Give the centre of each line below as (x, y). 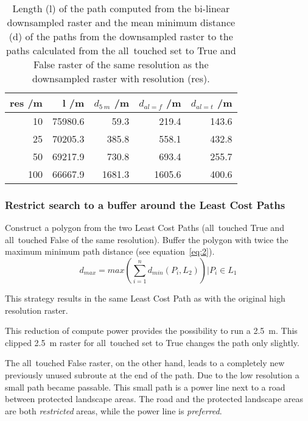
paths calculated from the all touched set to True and (121, 50)
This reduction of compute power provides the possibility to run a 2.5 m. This (151, 331)
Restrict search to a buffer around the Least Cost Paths (145, 204)
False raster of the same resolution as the (121, 64)
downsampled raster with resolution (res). (121, 78)
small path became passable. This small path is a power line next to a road (145, 387)
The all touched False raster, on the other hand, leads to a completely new (145, 363)
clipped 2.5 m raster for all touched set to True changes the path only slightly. (152, 342)
